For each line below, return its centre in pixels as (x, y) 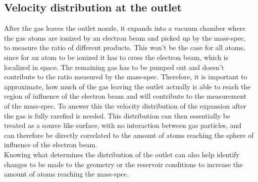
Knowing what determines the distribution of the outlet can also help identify (122, 154)
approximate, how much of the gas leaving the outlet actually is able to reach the (127, 86)
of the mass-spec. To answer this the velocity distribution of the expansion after (125, 105)
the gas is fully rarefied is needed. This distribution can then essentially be (117, 115)
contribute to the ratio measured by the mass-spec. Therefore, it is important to (126, 77)
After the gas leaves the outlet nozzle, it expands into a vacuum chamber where (125, 28)
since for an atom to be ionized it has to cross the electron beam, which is (116, 57)
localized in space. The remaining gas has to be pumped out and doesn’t (114, 67)
